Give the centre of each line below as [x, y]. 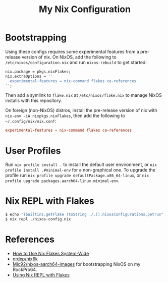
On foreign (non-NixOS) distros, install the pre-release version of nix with [81, 110]
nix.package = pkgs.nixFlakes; [38, 72]
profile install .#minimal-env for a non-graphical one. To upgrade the [80, 170]
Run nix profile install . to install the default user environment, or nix [81, 164]
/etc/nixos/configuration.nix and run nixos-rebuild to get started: [76, 62]
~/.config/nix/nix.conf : [31, 121]
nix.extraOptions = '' [29, 76]
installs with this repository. [34, 101]
